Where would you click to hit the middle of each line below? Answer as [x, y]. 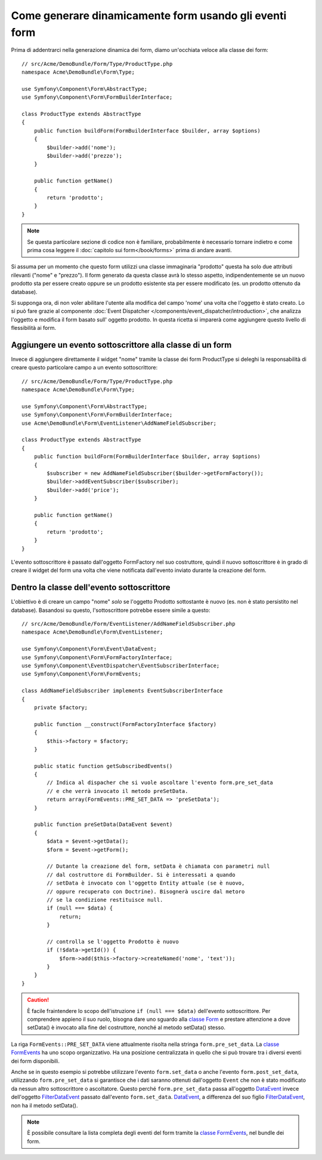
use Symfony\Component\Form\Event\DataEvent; [89, 649]
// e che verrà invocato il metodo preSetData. [117, 791]
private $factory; [61, 707]
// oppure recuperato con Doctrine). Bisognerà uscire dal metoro [146, 891]
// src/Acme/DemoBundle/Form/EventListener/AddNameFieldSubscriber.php [129, 624]
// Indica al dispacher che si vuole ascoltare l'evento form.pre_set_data [160, 783]
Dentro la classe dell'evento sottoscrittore [91, 588]
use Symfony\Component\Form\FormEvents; [81, 674]
